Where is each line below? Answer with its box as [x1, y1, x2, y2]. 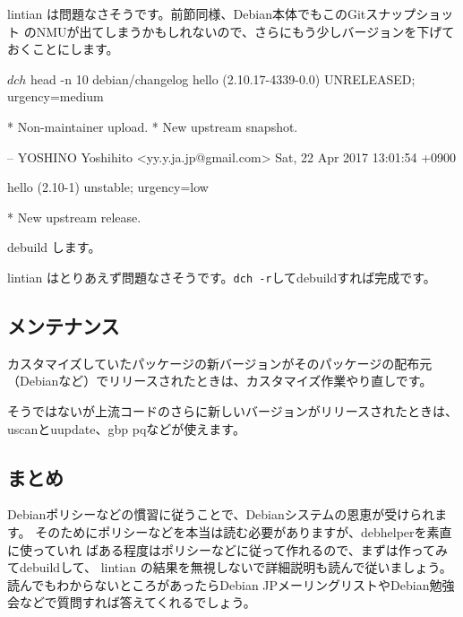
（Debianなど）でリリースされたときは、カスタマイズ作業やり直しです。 [7, 371, 433, 390]
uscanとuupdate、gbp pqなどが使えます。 [7, 419, 245, 438]
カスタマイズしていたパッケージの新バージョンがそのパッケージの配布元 [7, 353, 433, 372]
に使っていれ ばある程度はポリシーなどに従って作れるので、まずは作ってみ [7, 540, 448, 559]
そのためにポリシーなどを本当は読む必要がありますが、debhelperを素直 [35, 522, 452, 541]
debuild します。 [7, 238, 101, 256]
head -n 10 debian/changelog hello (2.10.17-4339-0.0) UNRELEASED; [30, 69, 416, 88]
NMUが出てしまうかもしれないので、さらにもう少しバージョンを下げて [36, 22, 455, 40]
